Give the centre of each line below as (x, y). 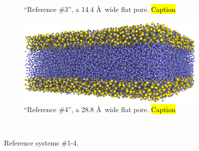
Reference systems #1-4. (41, 142)
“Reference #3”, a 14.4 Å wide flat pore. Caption (100, 9)
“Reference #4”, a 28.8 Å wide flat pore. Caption (100, 109)
